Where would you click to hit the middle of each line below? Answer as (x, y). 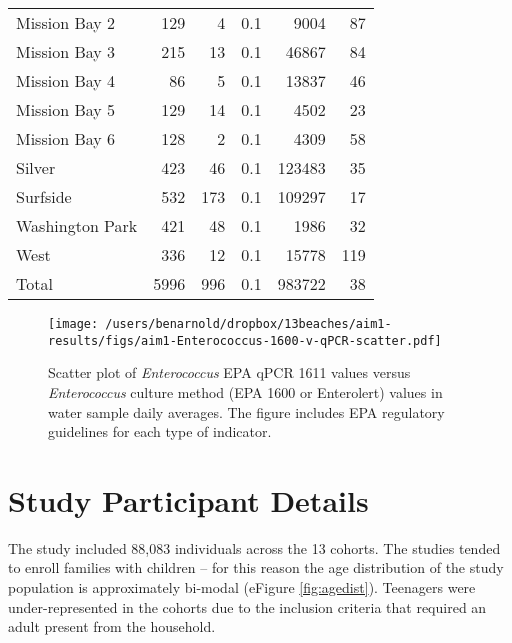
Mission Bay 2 (66, 22)
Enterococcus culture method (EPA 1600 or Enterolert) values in (245, 391)
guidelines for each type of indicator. (160, 431)
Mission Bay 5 (66, 109)
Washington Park (77, 225)
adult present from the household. (112, 626)
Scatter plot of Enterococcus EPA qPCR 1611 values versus (229, 372)
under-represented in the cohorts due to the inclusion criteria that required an (247, 606)
